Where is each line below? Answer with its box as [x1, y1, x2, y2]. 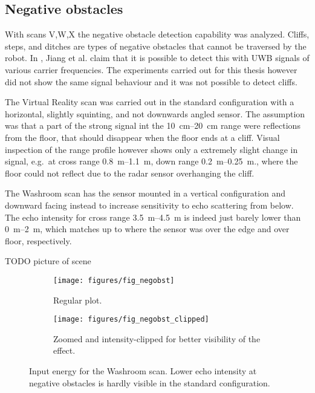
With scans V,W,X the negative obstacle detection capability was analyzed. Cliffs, [5, 28, 310, 41]
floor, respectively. [5, 234, 72, 247]
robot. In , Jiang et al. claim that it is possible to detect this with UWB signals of [5, 51, 310, 64]
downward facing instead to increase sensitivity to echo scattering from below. [5, 198, 294, 211]
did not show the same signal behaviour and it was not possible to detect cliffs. [5, 75, 297, 88]
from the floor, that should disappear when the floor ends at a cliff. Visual [5, 131, 280, 143]
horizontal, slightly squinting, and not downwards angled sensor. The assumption [5, 107, 305, 120]
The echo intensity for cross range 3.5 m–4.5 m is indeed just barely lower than [5, 210, 301, 223]
